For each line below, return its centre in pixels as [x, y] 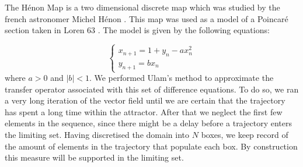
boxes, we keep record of [245, 134]
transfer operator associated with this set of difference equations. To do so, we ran [152, 89]
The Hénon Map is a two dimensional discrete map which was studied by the [142, 7]
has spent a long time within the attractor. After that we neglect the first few [144, 111]
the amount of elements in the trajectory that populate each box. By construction [151, 146]
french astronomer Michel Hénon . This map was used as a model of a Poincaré [147, 18]
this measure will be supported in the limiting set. [94, 157]
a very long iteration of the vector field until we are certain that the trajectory [145, 100]
